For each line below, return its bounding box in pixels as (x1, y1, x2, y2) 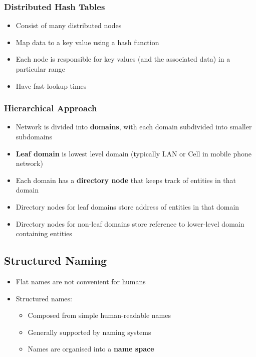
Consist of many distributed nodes (16, 20, 122, 31)
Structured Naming (4, 253, 107, 268)
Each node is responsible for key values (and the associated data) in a (16, 54, 230, 64)
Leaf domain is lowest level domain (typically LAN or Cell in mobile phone (16, 148, 252, 158)
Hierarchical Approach (4, 102, 97, 114)
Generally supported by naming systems (28, 326, 151, 337)
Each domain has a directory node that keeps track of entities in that (16, 174, 236, 185)
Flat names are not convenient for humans (16, 276, 146, 286)
